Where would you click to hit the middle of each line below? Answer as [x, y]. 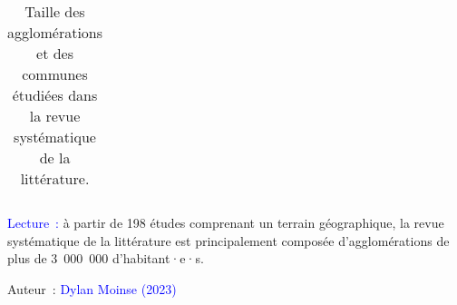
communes [55, 74]
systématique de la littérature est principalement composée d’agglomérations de [228, 240]
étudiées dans [55, 95]
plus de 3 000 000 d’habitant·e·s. [106, 258]
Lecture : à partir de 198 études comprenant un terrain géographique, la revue [226, 222]
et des [55, 53]
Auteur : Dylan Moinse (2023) [92, 288]
